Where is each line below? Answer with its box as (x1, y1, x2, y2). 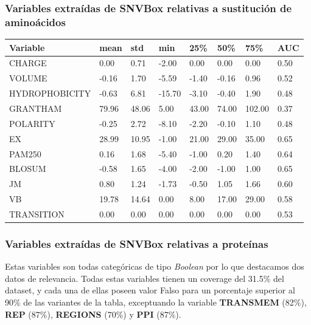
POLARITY (9, 117, 55, 129)
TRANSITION (9, 207, 65, 220)
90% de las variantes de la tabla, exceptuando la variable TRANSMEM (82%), (5, 296, 307, 309)
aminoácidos (5, 14, 66, 29)
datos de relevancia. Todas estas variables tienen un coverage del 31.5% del (5, 272, 284, 284)
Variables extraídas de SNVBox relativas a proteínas (5, 236, 268, 251)
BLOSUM (9, 162, 46, 175)
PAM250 (9, 147, 41, 160)
